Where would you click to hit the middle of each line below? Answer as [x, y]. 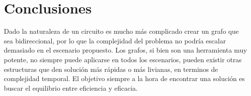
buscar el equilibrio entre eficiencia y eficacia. [71, 88]
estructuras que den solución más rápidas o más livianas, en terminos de [111, 69]
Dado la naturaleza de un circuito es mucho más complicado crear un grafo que [121, 31]
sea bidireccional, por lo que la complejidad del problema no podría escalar [115, 40]
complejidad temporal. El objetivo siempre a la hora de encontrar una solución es [125, 78]
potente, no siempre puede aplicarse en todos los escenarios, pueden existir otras [123, 59]
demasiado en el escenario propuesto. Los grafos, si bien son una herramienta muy [125, 50]
